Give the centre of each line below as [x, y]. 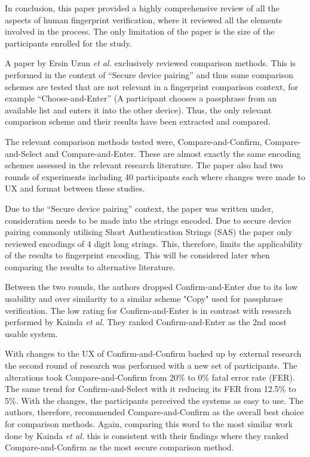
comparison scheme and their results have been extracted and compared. [138, 121]
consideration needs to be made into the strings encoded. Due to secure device [148, 220]
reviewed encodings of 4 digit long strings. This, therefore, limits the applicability [154, 243]
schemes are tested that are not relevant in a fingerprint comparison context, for [151, 86]
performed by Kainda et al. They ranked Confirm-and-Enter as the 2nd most [146, 322]
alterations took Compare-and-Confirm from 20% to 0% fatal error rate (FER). [150, 377]
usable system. [31, 333]
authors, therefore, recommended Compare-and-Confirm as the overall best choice [154, 412]
